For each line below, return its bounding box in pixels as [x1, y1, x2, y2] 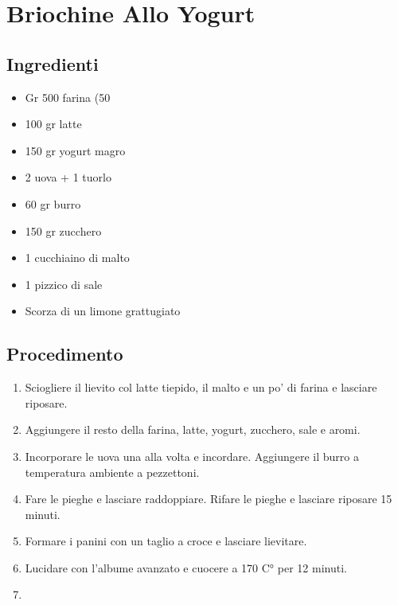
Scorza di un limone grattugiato [25, 302, 181, 319]
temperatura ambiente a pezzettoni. [25, 463, 200, 480]
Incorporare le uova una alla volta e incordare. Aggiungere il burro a [25, 447, 359, 464]
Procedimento [6, 342, 123, 366]
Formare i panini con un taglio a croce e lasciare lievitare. [25, 533, 307, 549]
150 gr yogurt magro [25, 142, 126, 158]
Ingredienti [6, 51, 99, 76]
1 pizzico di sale [25, 275, 103, 292]
